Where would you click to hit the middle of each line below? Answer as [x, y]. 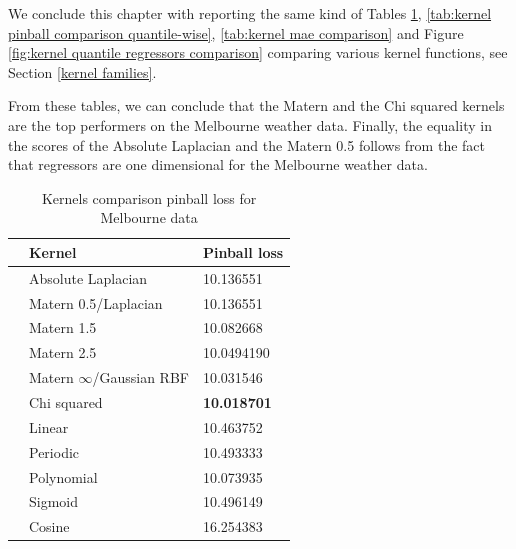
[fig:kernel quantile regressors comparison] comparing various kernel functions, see [258, 52]
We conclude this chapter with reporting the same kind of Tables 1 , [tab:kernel [250, 13]
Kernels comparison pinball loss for [149, 197]
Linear [49, 426]
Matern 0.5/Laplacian [96, 302]
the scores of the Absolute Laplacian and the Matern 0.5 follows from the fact [246, 144]
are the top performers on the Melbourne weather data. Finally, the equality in [250, 124]
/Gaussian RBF [140, 377]
